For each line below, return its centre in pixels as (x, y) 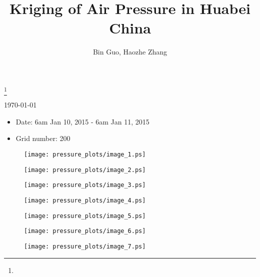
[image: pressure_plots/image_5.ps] (85, 216)
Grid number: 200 (43, 138)
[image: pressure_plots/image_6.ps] (85, 231)
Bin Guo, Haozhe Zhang (130, 52)
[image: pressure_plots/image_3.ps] (85, 185)
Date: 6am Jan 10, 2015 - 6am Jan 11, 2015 (82, 121)
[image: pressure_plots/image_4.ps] (85, 200)
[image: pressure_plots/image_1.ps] (85, 155)
